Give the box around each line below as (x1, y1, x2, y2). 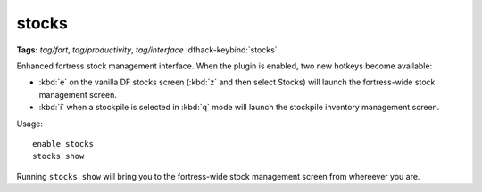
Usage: (16, 118, 44, 129)
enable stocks (32, 139, 94, 148)
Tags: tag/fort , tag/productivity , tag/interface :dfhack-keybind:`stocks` (16, 44, 278, 55)
